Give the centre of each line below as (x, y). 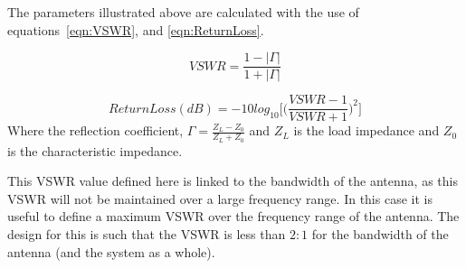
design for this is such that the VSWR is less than (147, 233)
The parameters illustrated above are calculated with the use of (183, 12)
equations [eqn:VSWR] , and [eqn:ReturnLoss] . (136, 29)
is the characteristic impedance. (95, 150)
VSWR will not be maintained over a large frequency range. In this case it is (220, 198)
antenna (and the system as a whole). (111, 251)
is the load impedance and (366, 130)
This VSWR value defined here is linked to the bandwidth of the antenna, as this (233, 181)
